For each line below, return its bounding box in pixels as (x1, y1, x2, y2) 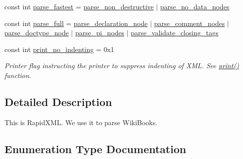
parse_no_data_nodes (160, 1, 230, 11)
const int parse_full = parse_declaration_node (4, 18, 148, 28)
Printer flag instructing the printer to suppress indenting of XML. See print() (4, 60, 239, 71)
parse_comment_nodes (154, 18, 225, 28)
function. (4, 70, 32, 80)
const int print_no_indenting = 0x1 (4, 44, 114, 54)
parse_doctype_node (4, 27, 69, 38)
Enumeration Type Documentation (4, 141, 186, 156)
